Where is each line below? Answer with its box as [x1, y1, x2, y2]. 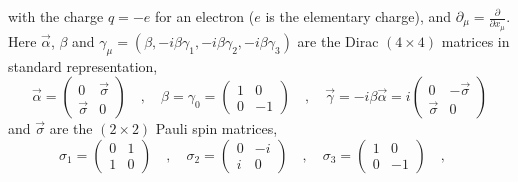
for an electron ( [154, 6, 255, 26]
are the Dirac [297, 30, 379, 51]
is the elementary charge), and [265, 6, 452, 26]
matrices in [441, 30, 510, 51]
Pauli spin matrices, [155, 118, 278, 139]
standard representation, [8, 55, 158, 76]
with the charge [8, 6, 104, 26]
